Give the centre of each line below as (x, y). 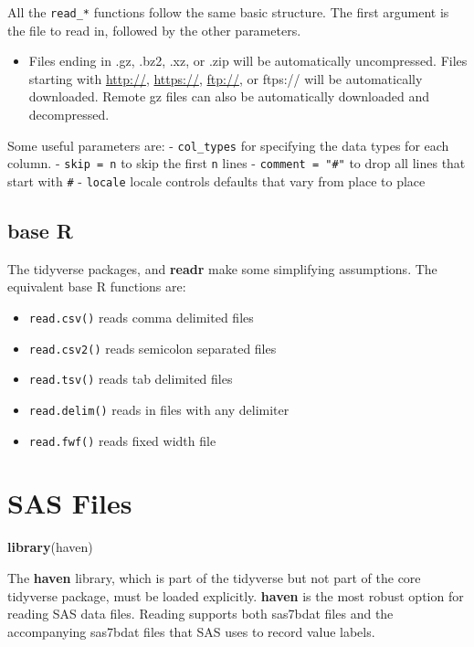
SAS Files (70, 503)
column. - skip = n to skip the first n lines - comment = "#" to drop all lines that (237, 163)
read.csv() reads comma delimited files (141, 317)
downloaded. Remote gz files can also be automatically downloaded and (229, 96)
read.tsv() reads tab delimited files (131, 379)
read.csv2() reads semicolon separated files (153, 348)
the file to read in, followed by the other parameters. (154, 30)
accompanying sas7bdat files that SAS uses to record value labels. (191, 631)
